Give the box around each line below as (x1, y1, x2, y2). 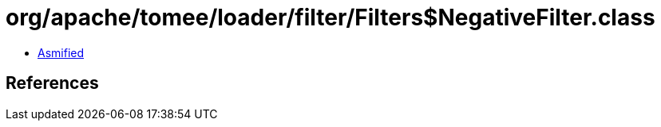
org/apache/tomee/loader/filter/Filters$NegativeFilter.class (6, 4, 655, 31)
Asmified (38, 45, 85, 60)
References (6, 73, 99, 94)
